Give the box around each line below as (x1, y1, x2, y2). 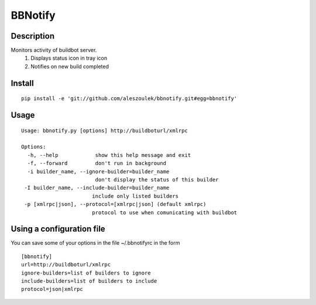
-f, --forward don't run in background (27, 160, 167, 167)
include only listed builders (91, 193, 178, 199)
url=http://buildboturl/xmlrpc (21, 261, 111, 268)
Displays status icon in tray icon (30, 54, 108, 61)
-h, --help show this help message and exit (27, 152, 191, 158)
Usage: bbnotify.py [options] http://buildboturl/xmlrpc (21, 127, 188, 134)
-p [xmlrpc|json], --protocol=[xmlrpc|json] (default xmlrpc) (24, 201, 207, 208)
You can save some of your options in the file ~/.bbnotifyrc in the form (11, 239, 180, 246)
